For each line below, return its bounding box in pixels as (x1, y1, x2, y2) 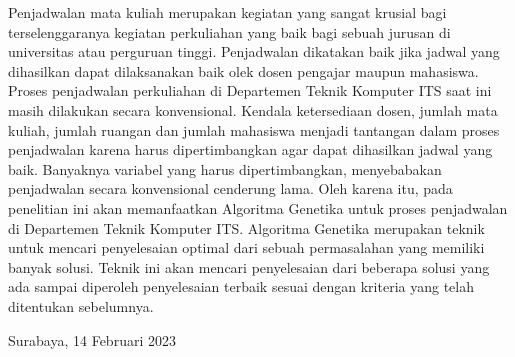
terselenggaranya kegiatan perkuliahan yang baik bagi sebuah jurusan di (8, 21, 451, 42)
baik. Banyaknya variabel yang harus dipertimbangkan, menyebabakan (8, 158, 442, 179)
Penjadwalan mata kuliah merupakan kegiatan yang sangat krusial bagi (8, 2, 447, 22)
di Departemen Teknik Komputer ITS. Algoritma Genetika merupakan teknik (8, 217, 485, 238)
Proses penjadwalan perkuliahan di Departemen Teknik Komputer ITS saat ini (8, 80, 492, 101)
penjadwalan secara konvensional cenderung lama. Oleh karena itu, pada (8, 178, 453, 199)
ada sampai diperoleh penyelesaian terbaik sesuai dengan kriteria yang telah (8, 276, 474, 297)
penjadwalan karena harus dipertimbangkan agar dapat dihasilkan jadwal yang (8, 139, 493, 160)
